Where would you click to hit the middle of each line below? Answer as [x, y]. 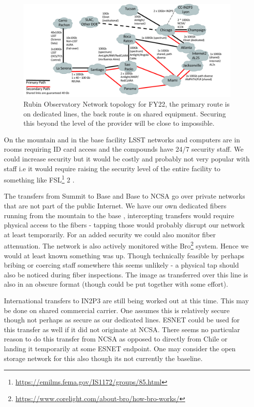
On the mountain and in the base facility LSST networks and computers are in [122, 139]
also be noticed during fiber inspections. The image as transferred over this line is [126, 274]
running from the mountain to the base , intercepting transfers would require [119, 215]
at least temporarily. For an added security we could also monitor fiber [110, 234]
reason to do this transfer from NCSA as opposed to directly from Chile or [116, 339]
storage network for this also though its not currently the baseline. [103, 358]
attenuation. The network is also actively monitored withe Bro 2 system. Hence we [126, 245]
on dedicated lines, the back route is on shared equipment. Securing [125, 113]
